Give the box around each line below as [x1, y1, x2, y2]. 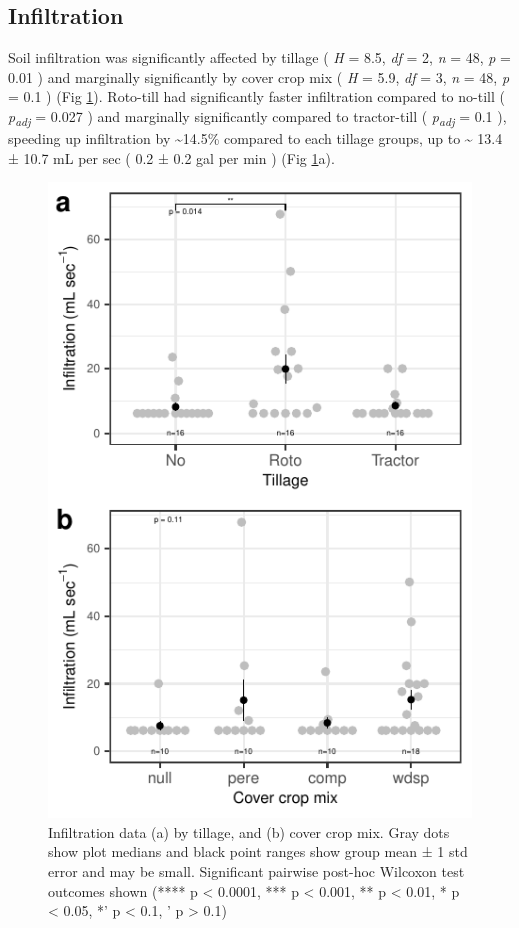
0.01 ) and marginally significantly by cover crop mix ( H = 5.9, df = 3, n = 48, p [8, 66, 510, 87]
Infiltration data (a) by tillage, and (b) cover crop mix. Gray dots [48, 821, 450, 842]
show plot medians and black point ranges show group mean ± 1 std [48, 841, 468, 862]
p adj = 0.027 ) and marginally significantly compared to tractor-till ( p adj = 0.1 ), [8, 105, 507, 129]
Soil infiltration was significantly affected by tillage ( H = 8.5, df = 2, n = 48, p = [8, 47, 512, 68]
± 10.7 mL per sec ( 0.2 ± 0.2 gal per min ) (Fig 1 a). [8, 147, 335, 168]
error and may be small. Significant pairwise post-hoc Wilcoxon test [48, 861, 465, 882]
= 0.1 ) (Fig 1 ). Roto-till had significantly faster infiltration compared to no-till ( [8, 86, 505, 107]
